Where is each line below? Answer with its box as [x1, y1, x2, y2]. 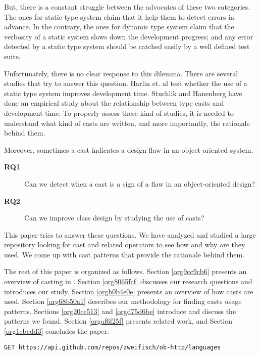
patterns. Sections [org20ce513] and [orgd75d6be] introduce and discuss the [4, 305, 236, 316]
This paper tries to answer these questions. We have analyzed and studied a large [4, 229, 256, 240]
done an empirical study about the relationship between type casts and [4, 98, 224, 108]
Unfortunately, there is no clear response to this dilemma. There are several [4, 68, 238, 78]
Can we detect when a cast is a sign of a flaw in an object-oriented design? [24, 178, 255, 189]
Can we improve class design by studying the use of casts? [24, 212, 204, 223]
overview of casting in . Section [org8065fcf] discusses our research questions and [4, 276, 252, 287]
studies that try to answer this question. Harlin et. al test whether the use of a [4, 78, 247, 88]
